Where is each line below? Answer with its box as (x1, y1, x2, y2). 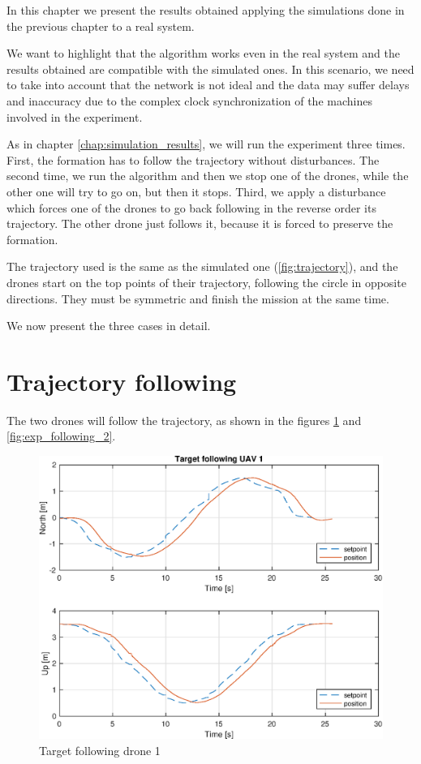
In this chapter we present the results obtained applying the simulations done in (6, 2, 405, 18)
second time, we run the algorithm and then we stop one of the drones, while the (6, 167, 409, 184)
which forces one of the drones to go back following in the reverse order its (6, 199, 376, 216)
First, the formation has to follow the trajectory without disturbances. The (6, 151, 380, 168)
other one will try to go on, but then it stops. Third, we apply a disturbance (6, 182, 386, 200)
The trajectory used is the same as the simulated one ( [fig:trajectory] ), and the (6, 258, 398, 275)
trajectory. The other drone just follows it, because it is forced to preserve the (6, 215, 393, 232)
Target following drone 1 (39, 742, 161, 759)
